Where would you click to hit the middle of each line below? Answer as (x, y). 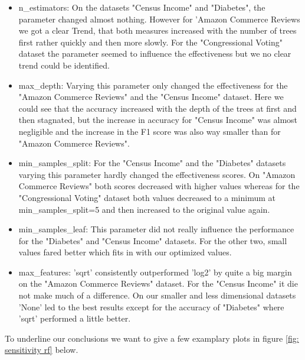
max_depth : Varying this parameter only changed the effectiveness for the (153, 85)
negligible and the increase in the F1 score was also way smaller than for (150, 131)
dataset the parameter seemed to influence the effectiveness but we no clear (155, 53)
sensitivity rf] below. (42, 350)
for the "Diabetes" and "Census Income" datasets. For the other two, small (153, 240)
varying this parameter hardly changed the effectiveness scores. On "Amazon (157, 174)
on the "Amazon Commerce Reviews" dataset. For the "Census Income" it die (158, 283)
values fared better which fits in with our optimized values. (125, 252)
